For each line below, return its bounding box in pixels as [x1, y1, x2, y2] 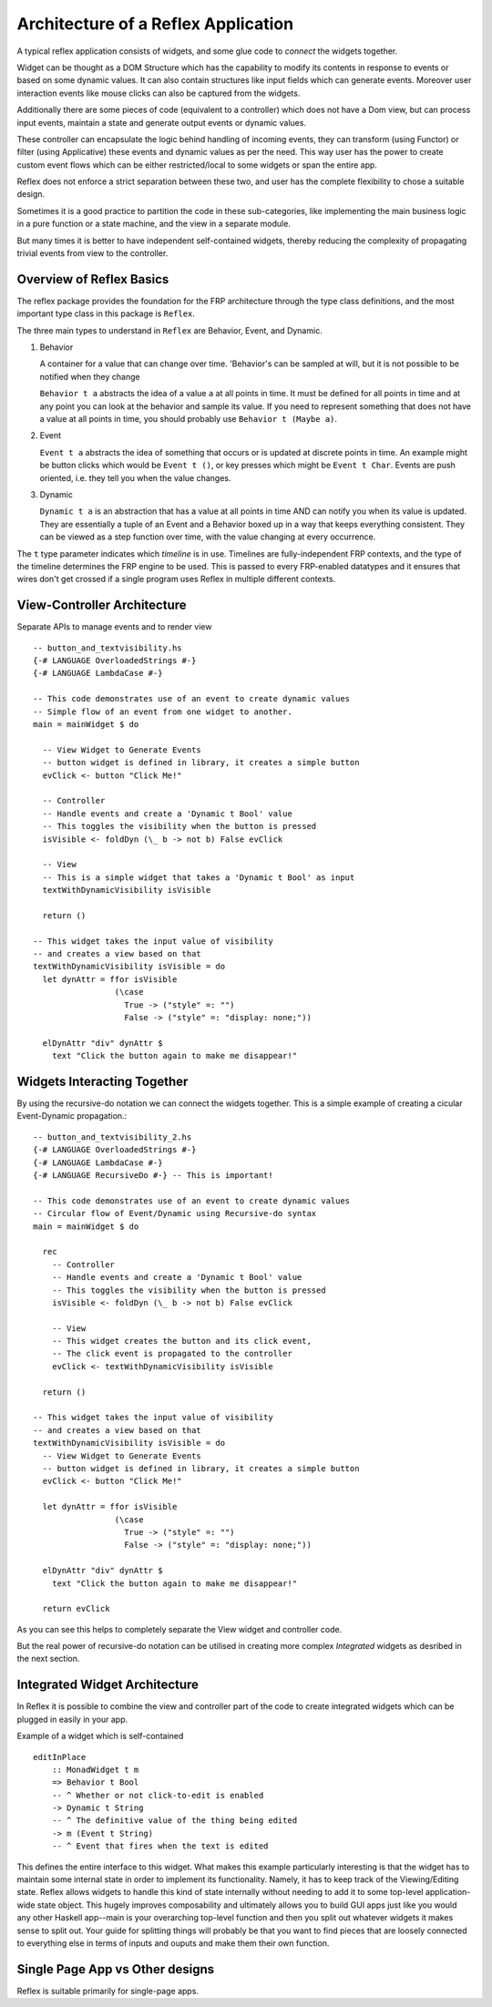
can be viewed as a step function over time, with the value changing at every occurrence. [39, 531, 376, 542]
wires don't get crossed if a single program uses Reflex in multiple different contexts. [16, 574, 336, 585]
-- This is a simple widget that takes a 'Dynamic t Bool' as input [42, 872, 355, 883]
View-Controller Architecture [16, 598, 187, 613]
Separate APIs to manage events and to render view [16, 621, 212, 632]
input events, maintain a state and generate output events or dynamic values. [16, 117, 307, 128]
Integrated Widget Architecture [16, 1677, 200, 1693]
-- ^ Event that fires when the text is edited [51, 1841, 269, 1851]
